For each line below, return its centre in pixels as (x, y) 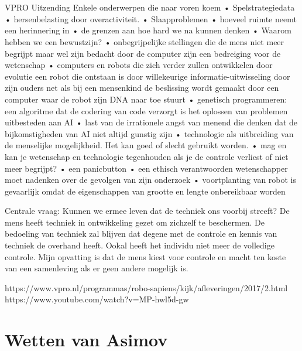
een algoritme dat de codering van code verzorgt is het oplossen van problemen (146, 110)
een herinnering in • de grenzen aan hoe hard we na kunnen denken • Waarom (148, 30)
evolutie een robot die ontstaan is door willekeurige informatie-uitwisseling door (147, 76)
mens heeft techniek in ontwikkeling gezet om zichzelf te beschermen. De (135, 222)
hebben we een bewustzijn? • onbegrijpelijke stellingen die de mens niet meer (145, 41)
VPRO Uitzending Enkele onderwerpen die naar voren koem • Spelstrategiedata (150, 7)
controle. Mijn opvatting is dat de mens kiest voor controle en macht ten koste (145, 256)
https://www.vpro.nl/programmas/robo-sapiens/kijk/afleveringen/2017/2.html (146, 287)
